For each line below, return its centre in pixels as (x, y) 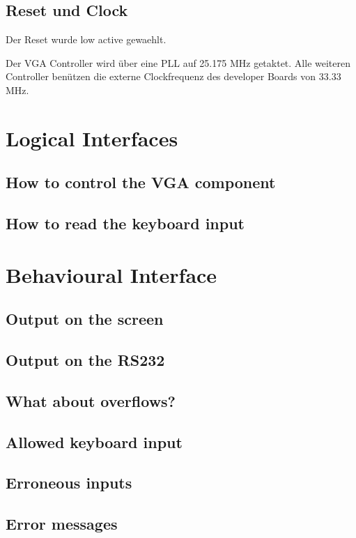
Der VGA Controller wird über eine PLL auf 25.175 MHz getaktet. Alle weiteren (178, 62)
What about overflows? (91, 400)
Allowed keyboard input (94, 441)
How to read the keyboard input (125, 223)
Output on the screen (85, 319)
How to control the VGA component (141, 182)
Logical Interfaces (92, 138)
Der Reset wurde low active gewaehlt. (86, 39)
